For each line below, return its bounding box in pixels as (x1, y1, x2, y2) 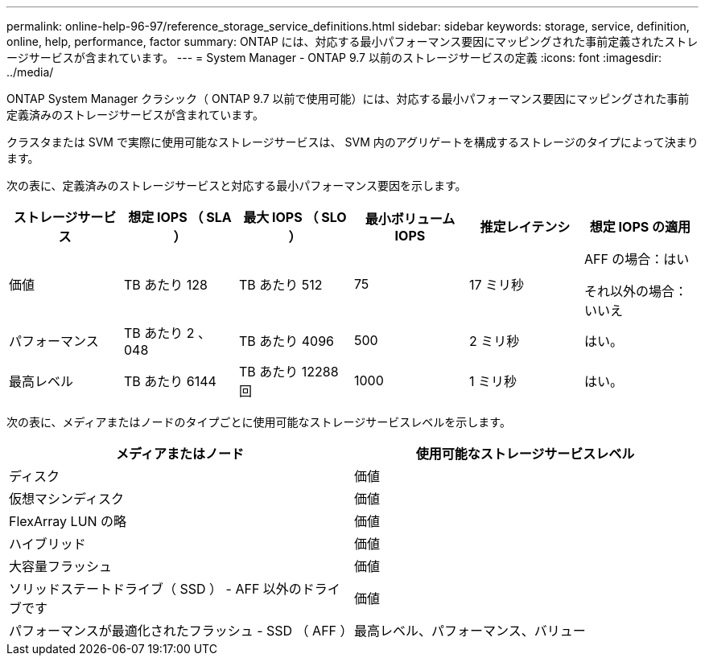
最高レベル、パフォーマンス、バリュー (354, 623, 586, 639)
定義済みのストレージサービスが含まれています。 (6, 108, 264, 121)
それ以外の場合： (583, 283, 687, 299)
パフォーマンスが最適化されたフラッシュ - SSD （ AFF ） (9, 623, 353, 639)
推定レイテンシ (480, 219, 571, 235)
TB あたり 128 (123, 277, 208, 293)
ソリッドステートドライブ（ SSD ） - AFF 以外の (9, 581, 302, 597)
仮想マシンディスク (9, 491, 124, 507)
